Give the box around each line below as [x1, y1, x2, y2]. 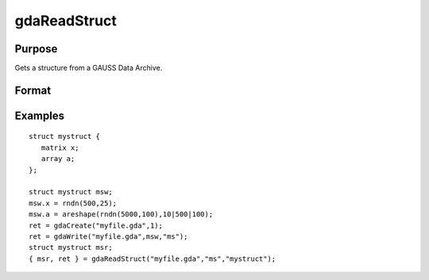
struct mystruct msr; [29, 243, 113, 252]
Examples [14, 109, 65, 122]
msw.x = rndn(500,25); [29, 198, 118, 208]
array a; [41, 155, 75, 163]
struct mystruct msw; [29, 187, 113, 197]
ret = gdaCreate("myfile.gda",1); [29, 221, 163, 230]
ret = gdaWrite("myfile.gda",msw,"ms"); [29, 232, 188, 241]
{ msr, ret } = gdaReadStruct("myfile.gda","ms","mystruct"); [29, 254, 276, 263]
